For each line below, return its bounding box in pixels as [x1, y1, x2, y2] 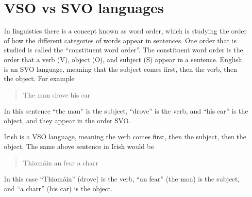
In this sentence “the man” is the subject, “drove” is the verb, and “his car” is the [4, 106, 248, 116]
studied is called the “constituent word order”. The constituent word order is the [4, 45, 243, 55]
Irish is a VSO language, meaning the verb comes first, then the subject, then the [4, 131, 247, 142]
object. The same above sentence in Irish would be [4, 141, 154, 151]
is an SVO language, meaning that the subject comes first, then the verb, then [4, 64, 237, 74]
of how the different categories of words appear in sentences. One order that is [4, 35, 236, 45]
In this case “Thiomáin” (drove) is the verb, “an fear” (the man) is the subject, [4, 174, 240, 184]
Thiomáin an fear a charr [23, 157, 98, 167]
